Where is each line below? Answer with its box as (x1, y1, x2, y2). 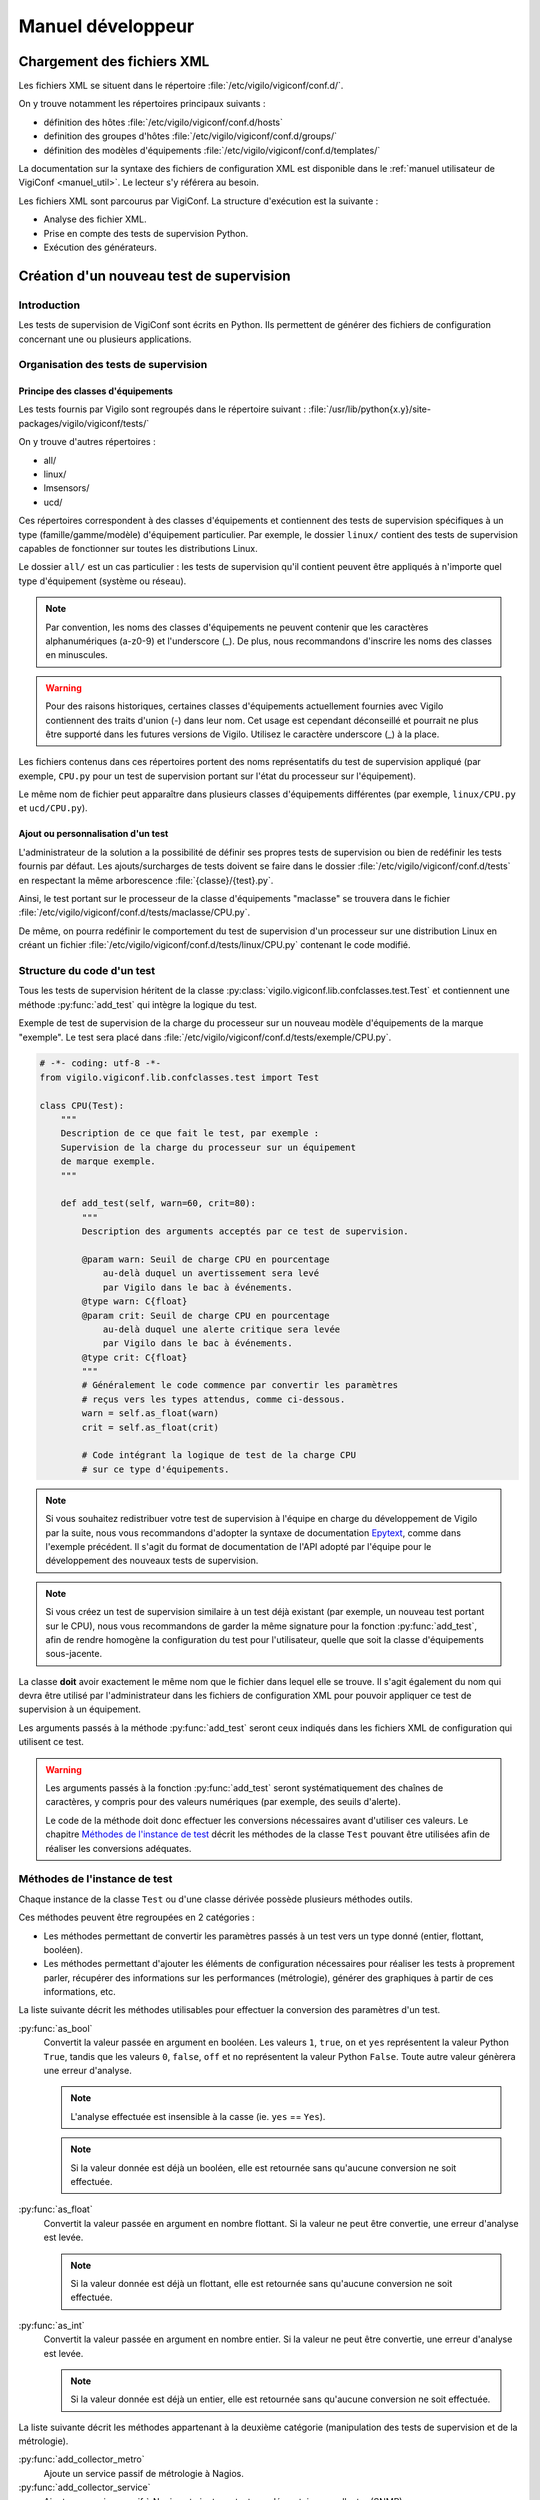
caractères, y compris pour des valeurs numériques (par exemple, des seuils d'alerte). (45, 1796, 402, 1808)
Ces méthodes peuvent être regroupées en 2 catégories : (18, 1911, 255, 1924)
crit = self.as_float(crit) (81, 1421, 220, 1433)
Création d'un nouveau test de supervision (18, 267, 291, 284)
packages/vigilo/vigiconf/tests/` (18, 417, 150, 429)
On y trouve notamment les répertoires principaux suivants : (18, 98, 266, 110)
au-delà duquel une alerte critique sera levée (102, 1323, 341, 1335)
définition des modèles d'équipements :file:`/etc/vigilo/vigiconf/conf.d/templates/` (43, 144, 381, 156)
